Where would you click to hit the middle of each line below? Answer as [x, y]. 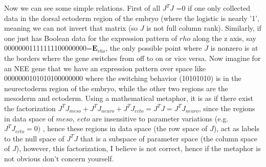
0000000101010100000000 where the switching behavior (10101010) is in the [123, 78]
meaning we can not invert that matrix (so [71, 28]
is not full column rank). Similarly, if [204, 28]
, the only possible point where [154, 48]
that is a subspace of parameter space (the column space [169, 138]
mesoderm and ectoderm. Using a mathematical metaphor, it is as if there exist [129, 98]
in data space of [29, 118]
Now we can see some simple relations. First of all [82, 8]
